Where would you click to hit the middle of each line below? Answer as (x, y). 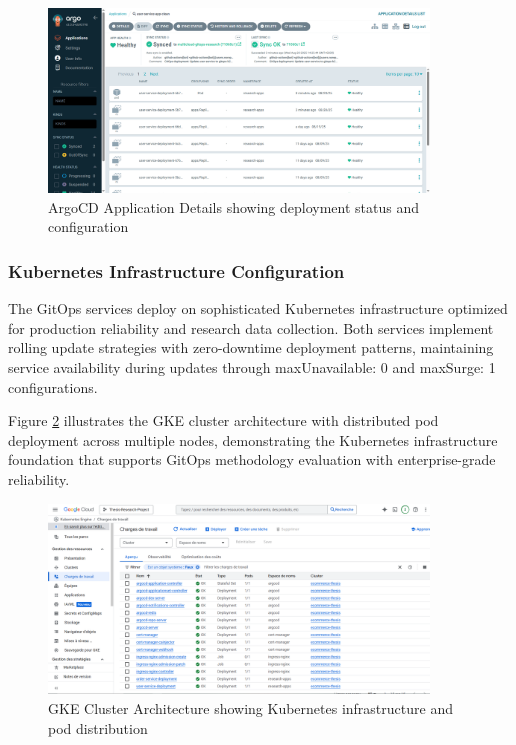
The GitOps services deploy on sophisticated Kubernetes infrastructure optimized (258, 308)
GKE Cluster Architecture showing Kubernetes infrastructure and (250, 707)
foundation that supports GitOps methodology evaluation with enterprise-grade (252, 459)
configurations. (53, 386)
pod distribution (98, 727)
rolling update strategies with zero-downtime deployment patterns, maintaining (251, 347)
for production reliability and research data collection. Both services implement (251, 327)
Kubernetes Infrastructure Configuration (176, 270)
